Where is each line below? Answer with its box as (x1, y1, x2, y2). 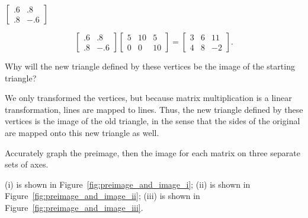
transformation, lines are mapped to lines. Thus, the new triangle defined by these (5, 103, 303, 115)
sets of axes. (5, 158, 49, 170)
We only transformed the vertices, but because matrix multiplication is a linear (5, 91, 292, 104)
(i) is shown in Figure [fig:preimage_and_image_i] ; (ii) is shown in (5, 178, 251, 190)
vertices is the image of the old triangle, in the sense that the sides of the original (5, 115, 300, 127)
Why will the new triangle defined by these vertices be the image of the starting (5, 60, 295, 72)
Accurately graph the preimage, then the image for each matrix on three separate (5, 146, 300, 159)
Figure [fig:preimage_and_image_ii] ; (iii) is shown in (5, 189, 200, 202)
